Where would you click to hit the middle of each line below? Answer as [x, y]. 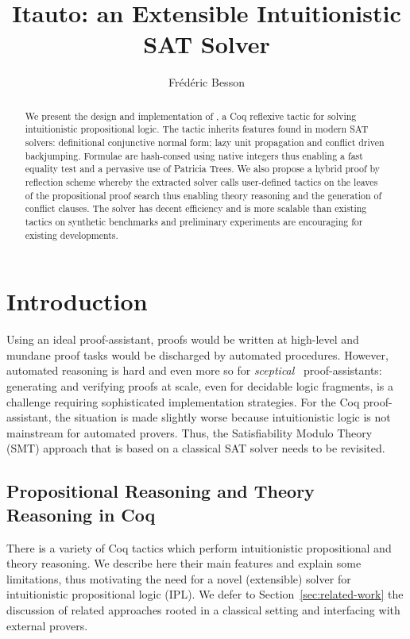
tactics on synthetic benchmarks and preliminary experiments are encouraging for [194, 221]
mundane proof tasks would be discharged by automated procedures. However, [197, 354]
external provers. [47, 625]
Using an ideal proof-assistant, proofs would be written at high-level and [183, 339]
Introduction [77, 301]
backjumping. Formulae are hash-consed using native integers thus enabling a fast [194, 155]
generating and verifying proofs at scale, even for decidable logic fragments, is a [200, 385]
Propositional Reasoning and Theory [161, 491]
